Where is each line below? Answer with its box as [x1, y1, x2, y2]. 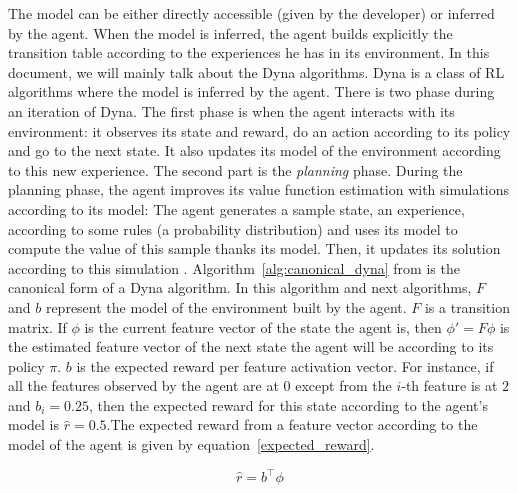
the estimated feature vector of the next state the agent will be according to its [8, 336, 494, 357]
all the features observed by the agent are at [8, 375, 279, 396]
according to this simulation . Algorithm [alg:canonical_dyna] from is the [8, 257, 460, 278]
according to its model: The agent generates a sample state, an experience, [8, 198, 465, 219]
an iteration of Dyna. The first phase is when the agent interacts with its [8, 100, 455, 121]
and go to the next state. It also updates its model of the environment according [8, 140, 501, 161]
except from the [295, 375, 392, 396]
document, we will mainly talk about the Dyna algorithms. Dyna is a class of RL [8, 61, 505, 82]
